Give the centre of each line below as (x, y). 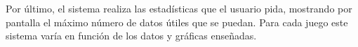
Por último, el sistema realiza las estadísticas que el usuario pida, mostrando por (179, 8)
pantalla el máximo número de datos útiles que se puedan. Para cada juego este (177, 22)
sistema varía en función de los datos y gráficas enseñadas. (131, 36)
